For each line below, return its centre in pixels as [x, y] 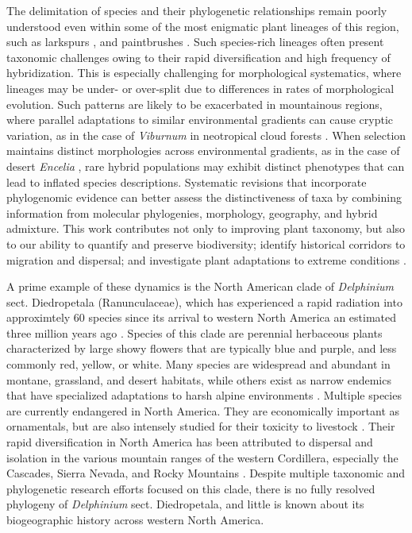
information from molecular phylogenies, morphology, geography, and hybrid [192, 212]
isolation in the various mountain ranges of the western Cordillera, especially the [202, 457]
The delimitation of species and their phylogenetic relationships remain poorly [197, 10]
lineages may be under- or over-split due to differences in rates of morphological [200, 88]
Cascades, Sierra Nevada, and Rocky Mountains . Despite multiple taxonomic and [206, 473]
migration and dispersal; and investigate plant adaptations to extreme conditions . [206, 259]
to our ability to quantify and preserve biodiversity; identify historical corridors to [206, 243]
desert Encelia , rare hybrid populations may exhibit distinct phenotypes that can [206, 166]
